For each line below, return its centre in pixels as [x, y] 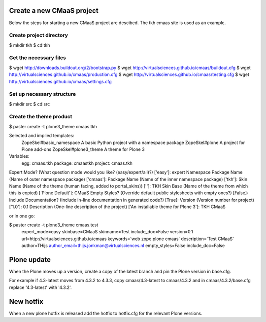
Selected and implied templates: [42, 136]
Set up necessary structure [43, 94]
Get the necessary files [37, 58]
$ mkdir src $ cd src [30, 104]
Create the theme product [41, 117]
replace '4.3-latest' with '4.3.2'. [40, 287]
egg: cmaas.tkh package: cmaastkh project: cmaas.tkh [77, 163]
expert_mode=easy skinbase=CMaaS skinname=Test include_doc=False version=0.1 [107, 232]
